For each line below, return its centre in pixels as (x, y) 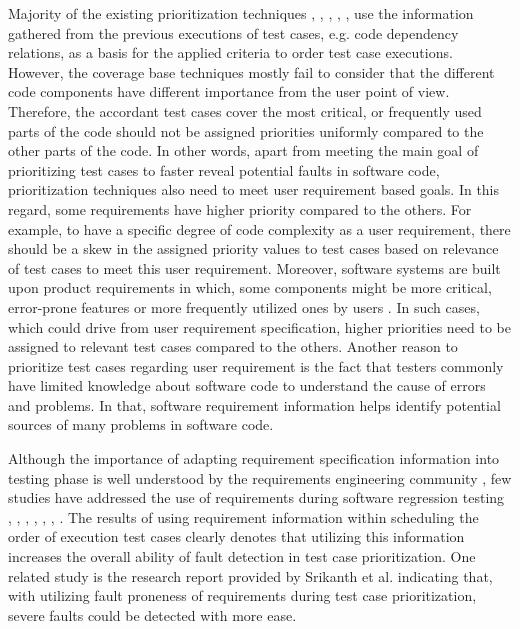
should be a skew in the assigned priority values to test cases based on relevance (253, 248)
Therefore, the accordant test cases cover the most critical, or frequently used (245, 110)
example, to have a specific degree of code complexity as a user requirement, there (259, 228)
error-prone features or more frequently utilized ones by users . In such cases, (244, 306)
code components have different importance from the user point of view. (229, 91)
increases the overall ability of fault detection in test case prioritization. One (242, 556)
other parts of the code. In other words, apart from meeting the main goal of (243, 150)
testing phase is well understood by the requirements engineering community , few (260, 477)
